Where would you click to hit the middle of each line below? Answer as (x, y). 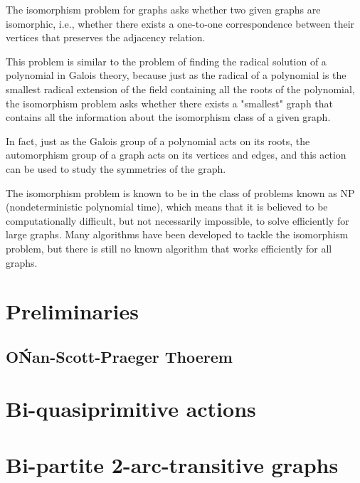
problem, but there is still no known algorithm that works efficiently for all (169, 248)
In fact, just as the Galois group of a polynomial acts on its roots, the (158, 140)
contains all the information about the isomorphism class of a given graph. (168, 117)
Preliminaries (72, 311)
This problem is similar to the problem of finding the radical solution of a (166, 61)
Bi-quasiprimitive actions (131, 409)
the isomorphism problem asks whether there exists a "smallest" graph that (170, 103)
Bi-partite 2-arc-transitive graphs (172, 464)
